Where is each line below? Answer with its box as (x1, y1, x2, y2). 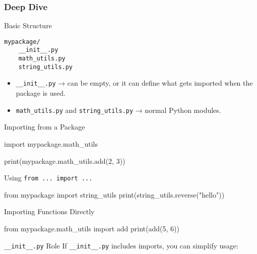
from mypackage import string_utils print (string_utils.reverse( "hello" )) (4, 189, 225, 200)
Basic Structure (4, 20, 52, 31)
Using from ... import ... (4, 172, 93, 183)
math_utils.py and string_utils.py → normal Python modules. (16, 104, 221, 115)
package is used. (16, 88, 66, 98)
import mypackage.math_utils (4, 138, 98, 149)
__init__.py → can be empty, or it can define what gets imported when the (16, 78, 253, 88)
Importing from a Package (4, 121, 85, 132)
